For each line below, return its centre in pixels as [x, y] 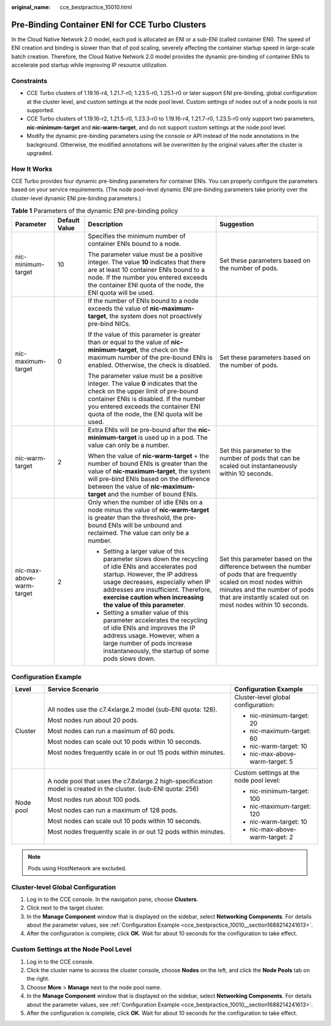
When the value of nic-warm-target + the [149, 455]
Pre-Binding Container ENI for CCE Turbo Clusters [109, 25]
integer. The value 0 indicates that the [143, 383]
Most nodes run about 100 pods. [94, 800]
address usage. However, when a [151, 636]
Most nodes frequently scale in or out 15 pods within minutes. [136, 753]
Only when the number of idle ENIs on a [145, 502]
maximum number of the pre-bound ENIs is [150, 357]
